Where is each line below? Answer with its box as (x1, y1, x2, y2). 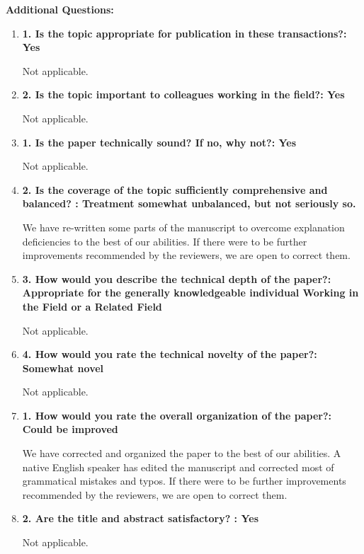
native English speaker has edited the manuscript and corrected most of (22, 459, 334, 474)
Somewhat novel (22, 360, 104, 375)
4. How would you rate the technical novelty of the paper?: (22, 347, 317, 362)
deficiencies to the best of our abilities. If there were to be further (22, 233, 307, 248)
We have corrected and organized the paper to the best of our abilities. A (22, 446, 341, 461)
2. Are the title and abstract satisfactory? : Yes (22, 511, 258, 526)
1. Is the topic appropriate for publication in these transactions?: (22, 25, 347, 40)
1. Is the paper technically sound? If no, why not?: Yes (22, 134, 297, 149)
